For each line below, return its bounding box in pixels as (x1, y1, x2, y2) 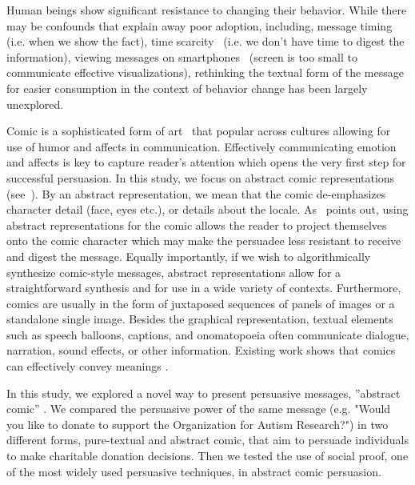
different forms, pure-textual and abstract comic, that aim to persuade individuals (6, 431, 409, 448)
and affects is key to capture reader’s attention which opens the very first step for (6, 154, 406, 170)
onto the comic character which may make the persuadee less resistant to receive (6, 232, 401, 249)
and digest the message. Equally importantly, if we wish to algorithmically (6, 247, 371, 264)
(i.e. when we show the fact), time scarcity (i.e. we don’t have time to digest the (6, 33, 405, 50)
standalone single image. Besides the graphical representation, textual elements (6, 311, 393, 327)
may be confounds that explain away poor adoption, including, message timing (6, 17, 393, 34)
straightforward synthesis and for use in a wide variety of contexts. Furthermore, (6, 279, 401, 296)
